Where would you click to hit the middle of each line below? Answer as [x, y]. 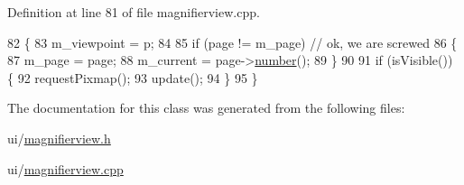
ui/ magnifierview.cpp [65, 168]
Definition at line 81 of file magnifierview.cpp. [134, 12]
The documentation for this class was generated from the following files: [206, 108]
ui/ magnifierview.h [59, 138]
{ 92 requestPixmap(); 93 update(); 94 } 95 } [133, 77]
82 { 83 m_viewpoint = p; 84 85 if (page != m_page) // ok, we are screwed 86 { [232, 42]
